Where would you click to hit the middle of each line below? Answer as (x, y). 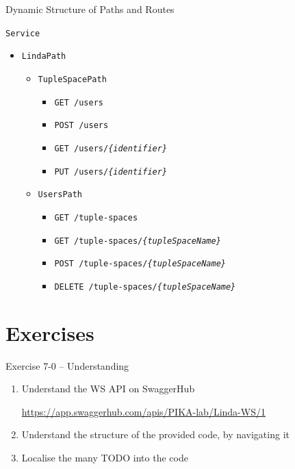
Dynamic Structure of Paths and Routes (90, 9)
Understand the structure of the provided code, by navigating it (155, 434)
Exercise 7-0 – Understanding (67, 365)
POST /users (81, 126)
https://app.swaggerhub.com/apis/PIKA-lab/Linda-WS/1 (143, 411)
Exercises (50, 332)
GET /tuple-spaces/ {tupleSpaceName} (138, 241)
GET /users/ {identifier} (111, 148)
